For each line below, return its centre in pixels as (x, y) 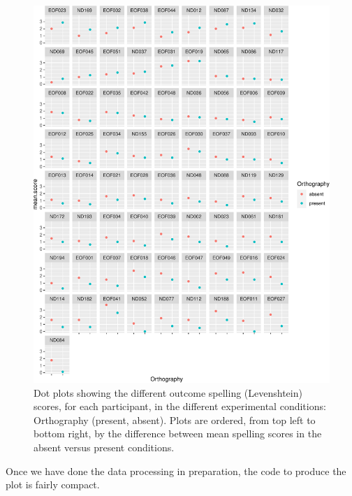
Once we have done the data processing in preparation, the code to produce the (176, 471)
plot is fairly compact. (53, 484)
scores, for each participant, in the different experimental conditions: (180, 406)
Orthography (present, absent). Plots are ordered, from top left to (175, 420)
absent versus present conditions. (104, 447)
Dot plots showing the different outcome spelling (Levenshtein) (168, 392)
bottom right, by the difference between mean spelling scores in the (178, 433)
